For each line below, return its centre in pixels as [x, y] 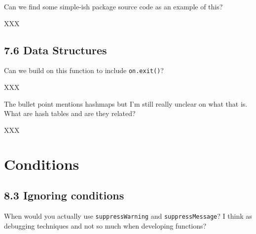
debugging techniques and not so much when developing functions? [105, 225]
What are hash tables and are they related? [70, 113]
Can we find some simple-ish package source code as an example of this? [113, 6]
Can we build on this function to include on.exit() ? [84, 70]
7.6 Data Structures [55, 50]
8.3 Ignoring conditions [64, 195]
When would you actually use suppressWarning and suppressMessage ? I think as [128, 216]
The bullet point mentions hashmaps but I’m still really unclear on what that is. [126, 103]
